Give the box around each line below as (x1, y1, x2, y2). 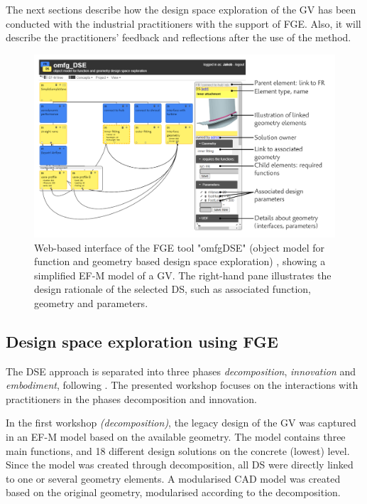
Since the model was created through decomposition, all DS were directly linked (6, 457, 354, 472)
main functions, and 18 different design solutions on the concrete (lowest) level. (6, 443, 350, 458)
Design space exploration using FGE (6, 330, 278, 352)
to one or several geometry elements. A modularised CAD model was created (6, 471, 341, 486)
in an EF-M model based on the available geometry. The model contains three (6, 429, 346, 444)
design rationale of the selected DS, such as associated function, (34, 282, 311, 296)
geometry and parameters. (34, 295, 148, 310)
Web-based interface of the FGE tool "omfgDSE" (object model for (34, 240, 324, 254)
